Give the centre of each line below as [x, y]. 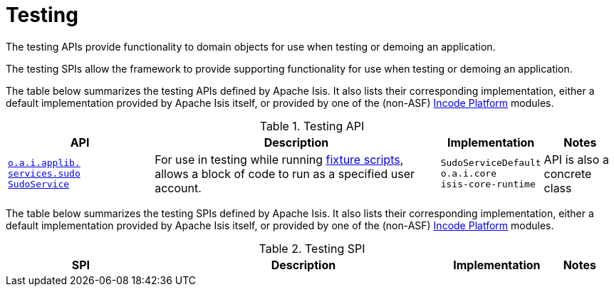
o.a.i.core [468, 174]
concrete [568, 173]
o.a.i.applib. [44, 163]
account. [178, 188]
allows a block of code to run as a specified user [285, 173]
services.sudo [44, 174]
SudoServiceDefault [491, 163]
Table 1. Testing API [312, 126]
